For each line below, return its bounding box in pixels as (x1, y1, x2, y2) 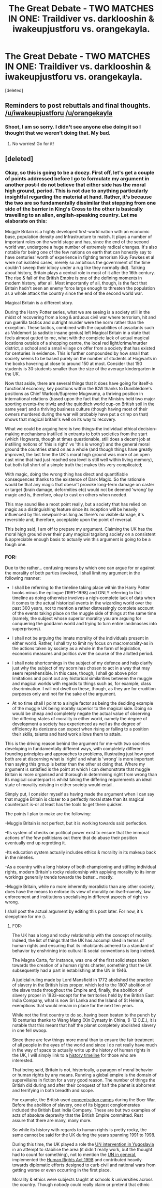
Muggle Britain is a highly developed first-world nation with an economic (5, 229, 150, 235)
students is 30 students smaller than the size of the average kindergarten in (5, 366, 156, 372)
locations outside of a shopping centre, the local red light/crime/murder (5, 340, 147, 346)
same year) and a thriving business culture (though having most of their (5, 406, 148, 412)
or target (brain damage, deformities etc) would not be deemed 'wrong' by (5, 487, 153, 492)
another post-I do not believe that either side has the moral (5, 181, 146, 188)
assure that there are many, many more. (12, 1117, 92, 1123)
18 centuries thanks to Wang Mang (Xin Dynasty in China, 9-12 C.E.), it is (12, 1017, 157, 1023)
